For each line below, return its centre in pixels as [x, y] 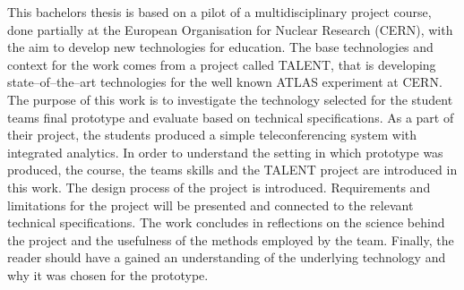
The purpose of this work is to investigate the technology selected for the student [230, 99]
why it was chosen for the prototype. [108, 274]
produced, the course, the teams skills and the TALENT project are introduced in [232, 170]
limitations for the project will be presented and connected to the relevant [211, 205]
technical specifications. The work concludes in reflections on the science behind [226, 222]
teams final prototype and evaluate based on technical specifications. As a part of [231, 117]
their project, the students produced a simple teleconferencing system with [212, 135]
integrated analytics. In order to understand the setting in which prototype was [225, 152]
